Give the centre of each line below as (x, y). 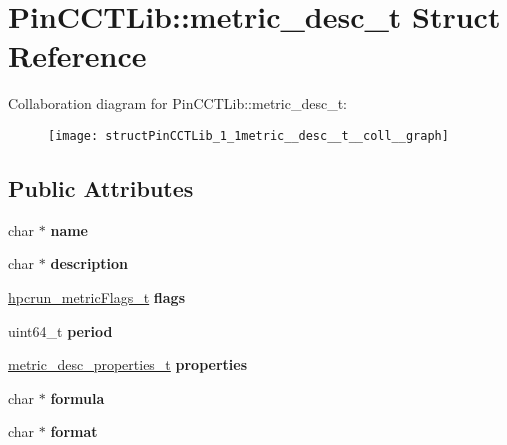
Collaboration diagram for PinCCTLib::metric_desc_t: (177, 103)
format (74, 431)
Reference (77, 55)
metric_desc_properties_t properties (127, 364)
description (89, 263)
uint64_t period (60, 330)
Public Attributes (101, 187)
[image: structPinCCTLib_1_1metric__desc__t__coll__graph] (248, 135)
